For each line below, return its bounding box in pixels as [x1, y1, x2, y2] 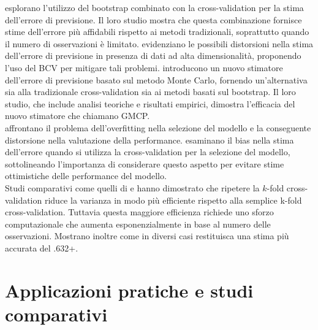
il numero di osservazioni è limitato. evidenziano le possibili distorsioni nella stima [5, 37, 314, 50]
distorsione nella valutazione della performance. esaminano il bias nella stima [5, 133, 294, 146]
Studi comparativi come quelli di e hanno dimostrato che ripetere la [5, 181, 260, 194]
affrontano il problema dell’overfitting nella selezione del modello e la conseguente [5, 121, 311, 134]
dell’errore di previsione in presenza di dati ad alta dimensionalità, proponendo [5, 49, 301, 62]
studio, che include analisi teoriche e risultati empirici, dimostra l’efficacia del [5, 97, 295, 110]
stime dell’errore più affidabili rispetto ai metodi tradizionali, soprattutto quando [5, 25, 309, 38]
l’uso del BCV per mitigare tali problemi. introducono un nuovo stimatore [5, 61, 283, 74]
